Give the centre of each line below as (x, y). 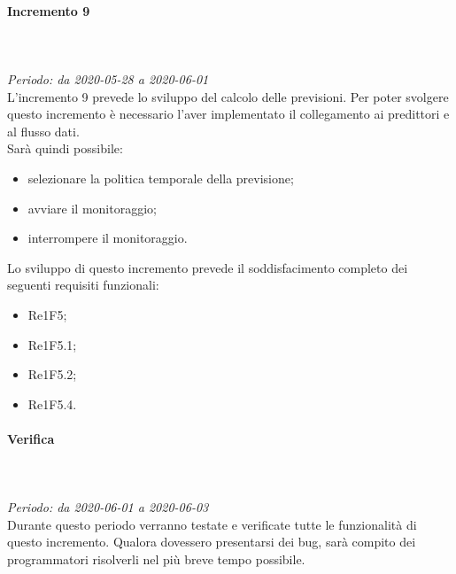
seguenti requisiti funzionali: (83, 285)
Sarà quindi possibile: (65, 148)
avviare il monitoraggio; (92, 208)
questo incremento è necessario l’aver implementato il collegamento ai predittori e (228, 114)
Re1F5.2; (52, 374)
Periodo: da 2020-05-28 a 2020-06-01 (108, 78)
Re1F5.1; (52, 344)
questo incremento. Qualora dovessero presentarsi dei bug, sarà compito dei (212, 542)
